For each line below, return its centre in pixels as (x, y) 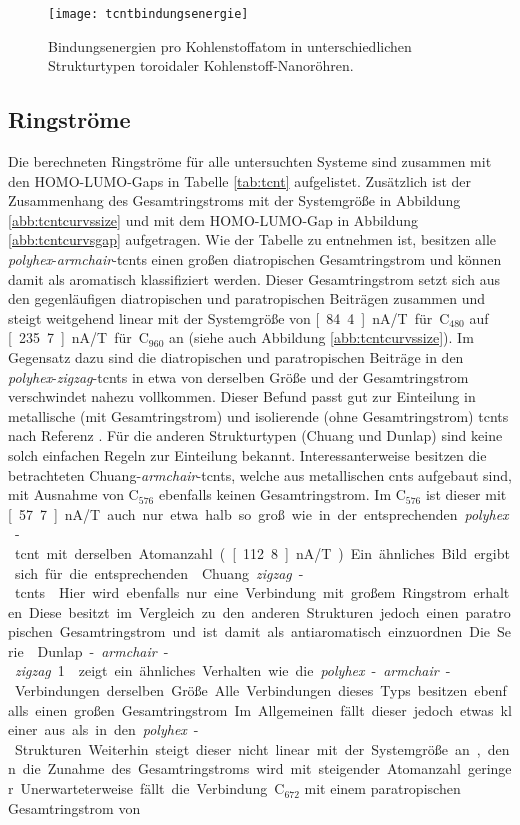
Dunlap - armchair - (103, 650)
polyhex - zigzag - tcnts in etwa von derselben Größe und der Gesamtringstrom (238, 376)
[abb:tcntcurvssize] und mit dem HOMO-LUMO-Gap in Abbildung (213, 219)
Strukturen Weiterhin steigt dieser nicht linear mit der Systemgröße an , (247, 748)
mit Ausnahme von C (73, 494)
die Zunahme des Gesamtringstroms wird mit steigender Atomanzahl (241, 768)
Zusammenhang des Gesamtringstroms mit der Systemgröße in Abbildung (234, 200)
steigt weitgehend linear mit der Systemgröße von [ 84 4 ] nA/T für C (229, 317)
